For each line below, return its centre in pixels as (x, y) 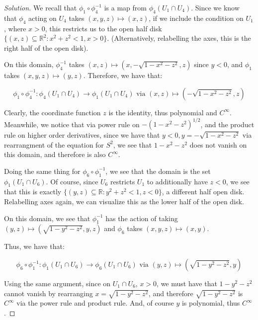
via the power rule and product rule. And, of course (95, 303)
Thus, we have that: (34, 246)
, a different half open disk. (203, 192)
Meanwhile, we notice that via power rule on (72, 124)
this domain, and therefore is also (55, 154)
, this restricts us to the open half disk (103, 28)
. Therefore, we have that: (123, 75)
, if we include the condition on (196, 18)
